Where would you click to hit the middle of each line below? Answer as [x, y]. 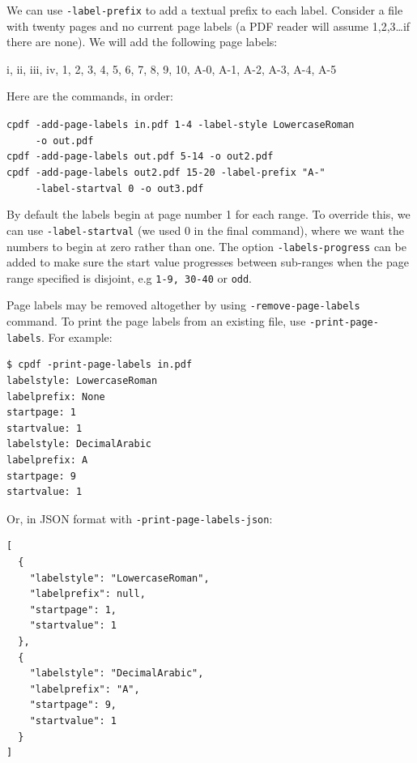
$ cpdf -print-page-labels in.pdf [100, 365]
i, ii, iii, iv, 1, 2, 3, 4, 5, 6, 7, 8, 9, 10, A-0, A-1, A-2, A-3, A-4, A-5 [172, 68]
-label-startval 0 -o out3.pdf [119, 188]
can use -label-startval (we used [94, 230]
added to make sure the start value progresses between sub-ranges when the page [208, 262]
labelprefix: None [56, 396]
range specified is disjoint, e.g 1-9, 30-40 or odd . [130, 277]
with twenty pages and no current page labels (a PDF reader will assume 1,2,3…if [208, 26]
